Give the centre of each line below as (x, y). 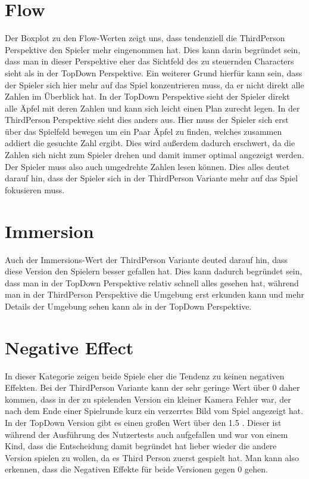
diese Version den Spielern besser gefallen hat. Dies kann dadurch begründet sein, (154, 271)
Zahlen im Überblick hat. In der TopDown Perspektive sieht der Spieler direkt (147, 96)
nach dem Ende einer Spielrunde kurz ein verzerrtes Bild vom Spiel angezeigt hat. (154, 411)
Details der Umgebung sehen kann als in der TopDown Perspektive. (128, 306)
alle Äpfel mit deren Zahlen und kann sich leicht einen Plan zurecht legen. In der (152, 108)
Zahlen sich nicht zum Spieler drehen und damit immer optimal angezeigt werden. (154, 155)
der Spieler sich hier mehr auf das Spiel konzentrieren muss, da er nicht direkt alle (154, 84)
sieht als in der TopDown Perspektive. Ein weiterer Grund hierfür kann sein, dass (154, 72)
